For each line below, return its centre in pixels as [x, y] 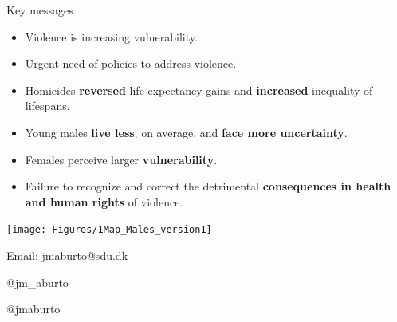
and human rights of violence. [104, 201]
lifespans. [47, 106]
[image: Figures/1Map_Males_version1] [109, 230]
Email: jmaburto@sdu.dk [67, 255]
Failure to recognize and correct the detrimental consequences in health [208, 186]
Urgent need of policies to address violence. [131, 63]
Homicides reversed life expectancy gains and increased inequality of [199, 90]
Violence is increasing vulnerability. [111, 36]
